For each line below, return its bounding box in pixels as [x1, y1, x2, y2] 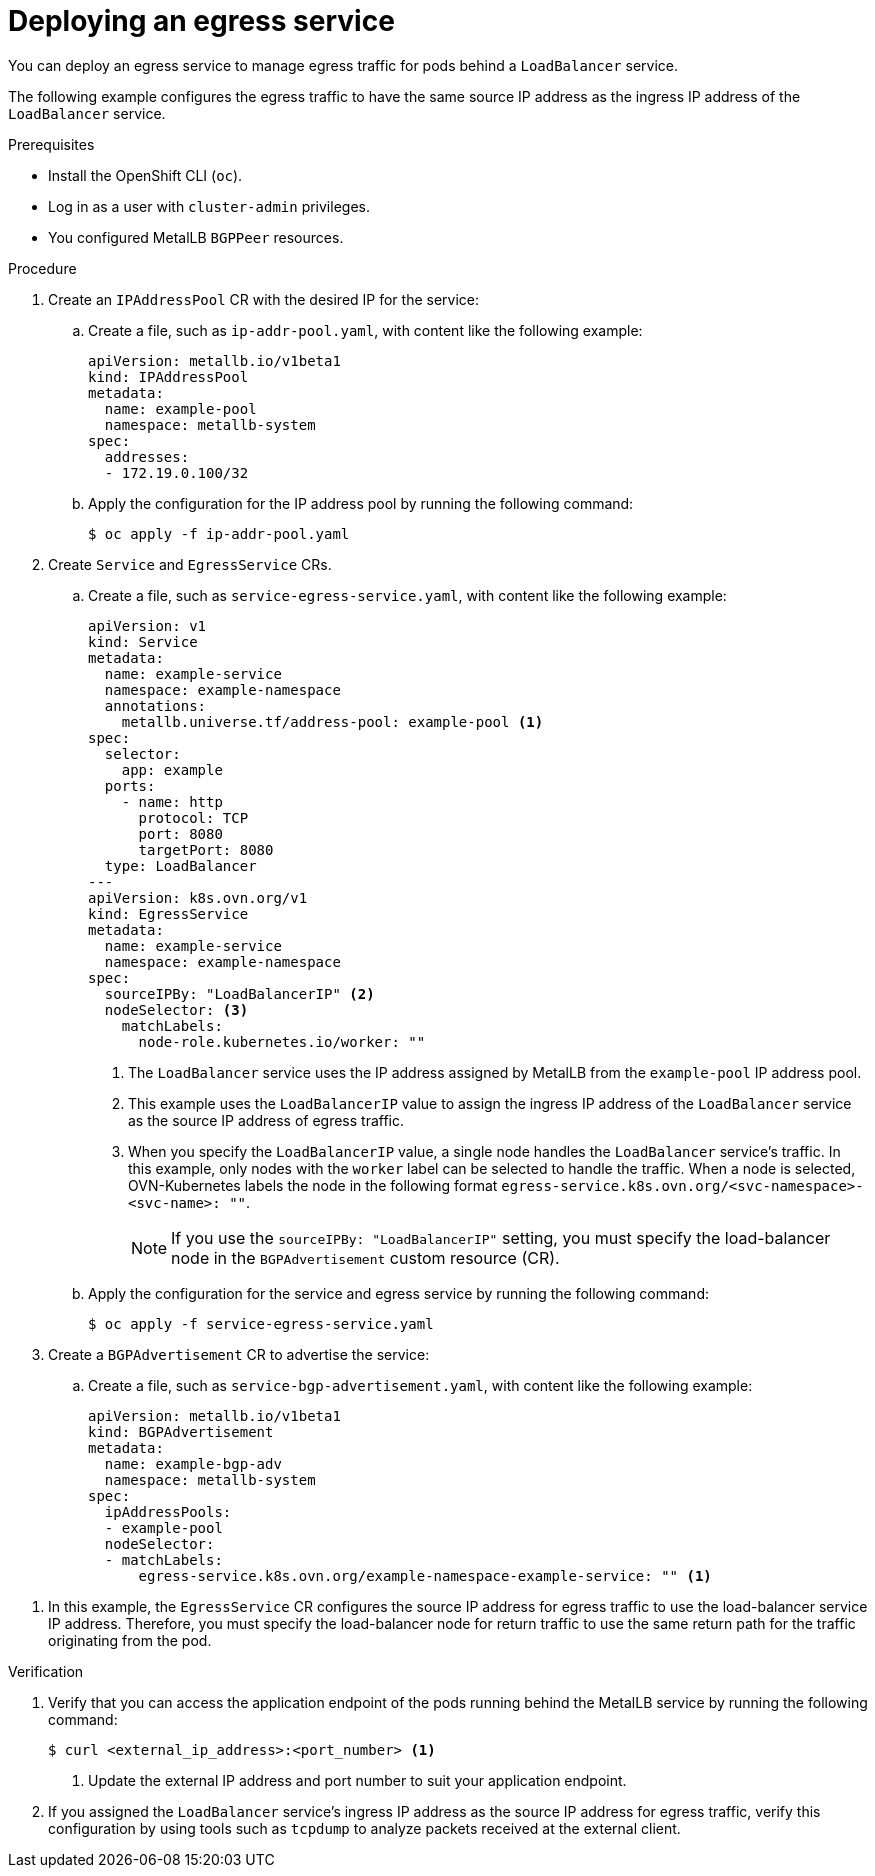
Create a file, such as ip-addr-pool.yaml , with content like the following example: [88, 321, 643, 339]
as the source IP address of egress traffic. [128, 1111, 405, 1129]
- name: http [121, 793, 223, 810]
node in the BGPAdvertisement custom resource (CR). [171, 1247, 560, 1268]
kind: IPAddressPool [88, 368, 249, 385]
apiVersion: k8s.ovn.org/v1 [88, 889, 308, 906]
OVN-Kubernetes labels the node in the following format [128, 1176, 498, 1194]
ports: [104, 777, 156, 794]
